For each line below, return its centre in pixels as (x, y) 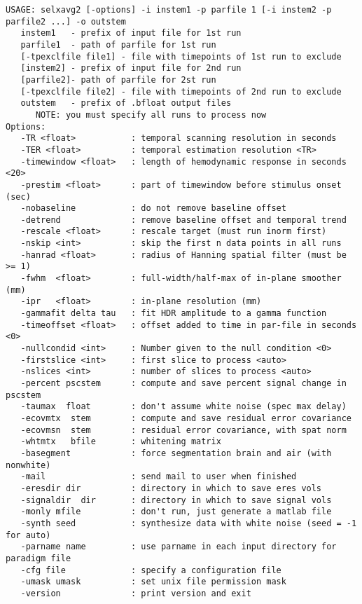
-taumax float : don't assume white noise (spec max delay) (183, 407)
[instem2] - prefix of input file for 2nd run (131, 68)
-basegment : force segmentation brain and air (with (176, 453)
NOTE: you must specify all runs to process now (151, 115)
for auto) (28, 535)
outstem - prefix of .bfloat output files (126, 103)
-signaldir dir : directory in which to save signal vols (176, 500)
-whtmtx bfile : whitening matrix (121, 442)
